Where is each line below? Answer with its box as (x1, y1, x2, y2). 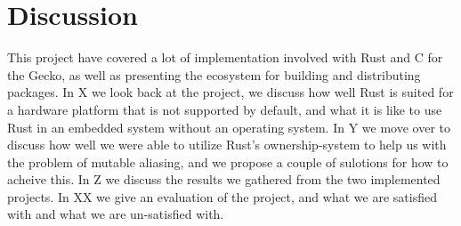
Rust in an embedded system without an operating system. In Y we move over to (7, 117, 450, 136)
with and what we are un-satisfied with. (7, 205, 224, 223)
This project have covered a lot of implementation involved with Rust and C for (7, 48, 443, 67)
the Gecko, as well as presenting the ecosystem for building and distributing (7, 65, 421, 84)
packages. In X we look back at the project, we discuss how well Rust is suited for (7, 83, 454, 101)
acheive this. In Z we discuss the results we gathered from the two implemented (7, 170, 441, 189)
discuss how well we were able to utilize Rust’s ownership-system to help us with (7, 135, 447, 154)
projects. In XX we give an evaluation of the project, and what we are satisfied (7, 187, 437, 206)
